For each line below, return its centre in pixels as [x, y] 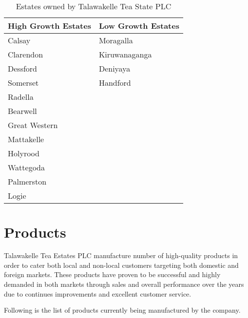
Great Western [33, 125]
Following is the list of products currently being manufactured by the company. [122, 310]
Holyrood [24, 153]
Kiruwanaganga [125, 54]
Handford [115, 83]
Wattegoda [27, 167]
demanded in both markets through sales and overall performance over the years [124, 284]
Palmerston [27, 181]
